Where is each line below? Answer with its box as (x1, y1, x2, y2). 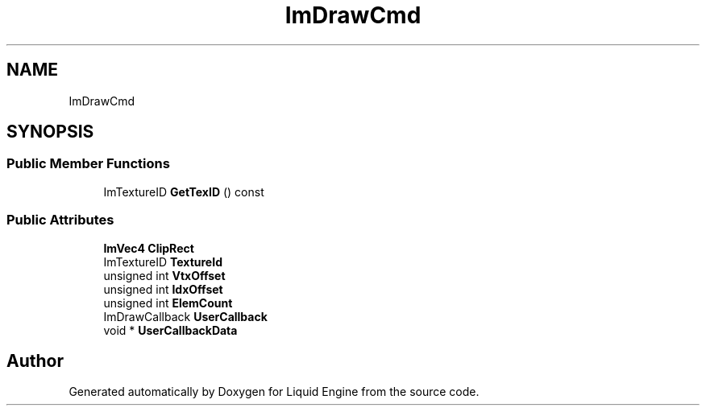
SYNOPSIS (6, 122, 94, 142)
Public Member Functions (6, 155, 170, 172)
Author (6, 350, 64, 371)
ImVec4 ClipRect (103, 241, 194, 255)
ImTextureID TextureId (103, 254, 222, 269)
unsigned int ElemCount (103, 295, 233, 310)
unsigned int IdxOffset (103, 282, 223, 296)
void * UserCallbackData (103, 323, 238, 337)
